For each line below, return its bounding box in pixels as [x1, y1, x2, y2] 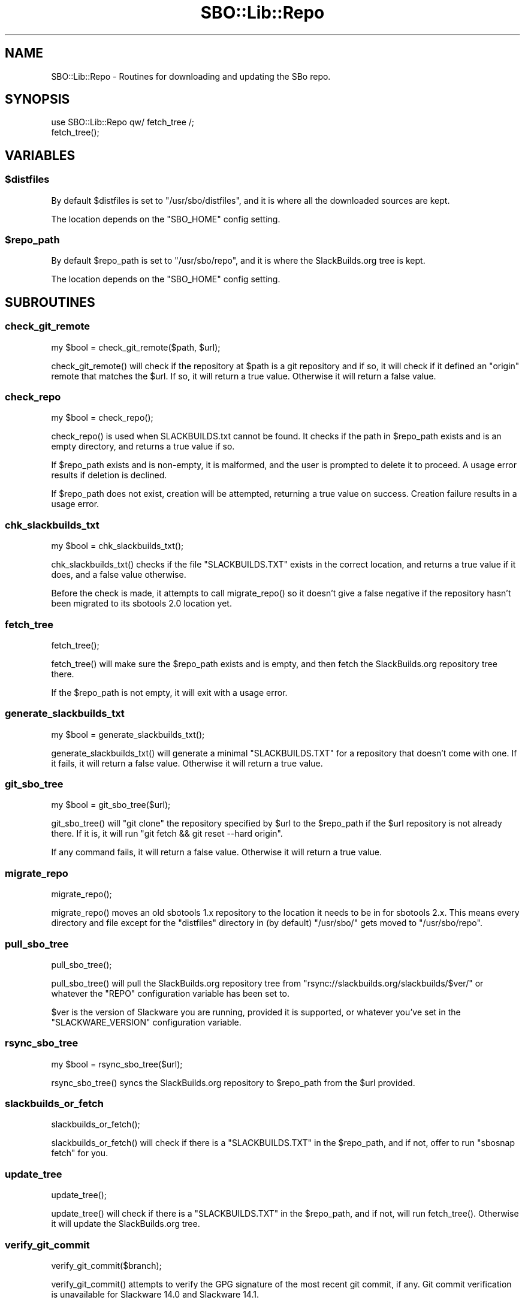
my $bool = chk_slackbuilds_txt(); [51, 541, 184, 551]
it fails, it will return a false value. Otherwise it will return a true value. [51, 758, 323, 768]
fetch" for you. [51, 1148, 108, 1159]
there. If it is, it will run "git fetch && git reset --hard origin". [51, 828, 283, 839]
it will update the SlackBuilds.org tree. [51, 1218, 200, 1229]
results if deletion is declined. [51, 470, 167, 481]
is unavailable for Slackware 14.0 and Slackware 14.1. [51, 1289, 259, 1299]
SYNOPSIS [5, 92, 70, 107]
